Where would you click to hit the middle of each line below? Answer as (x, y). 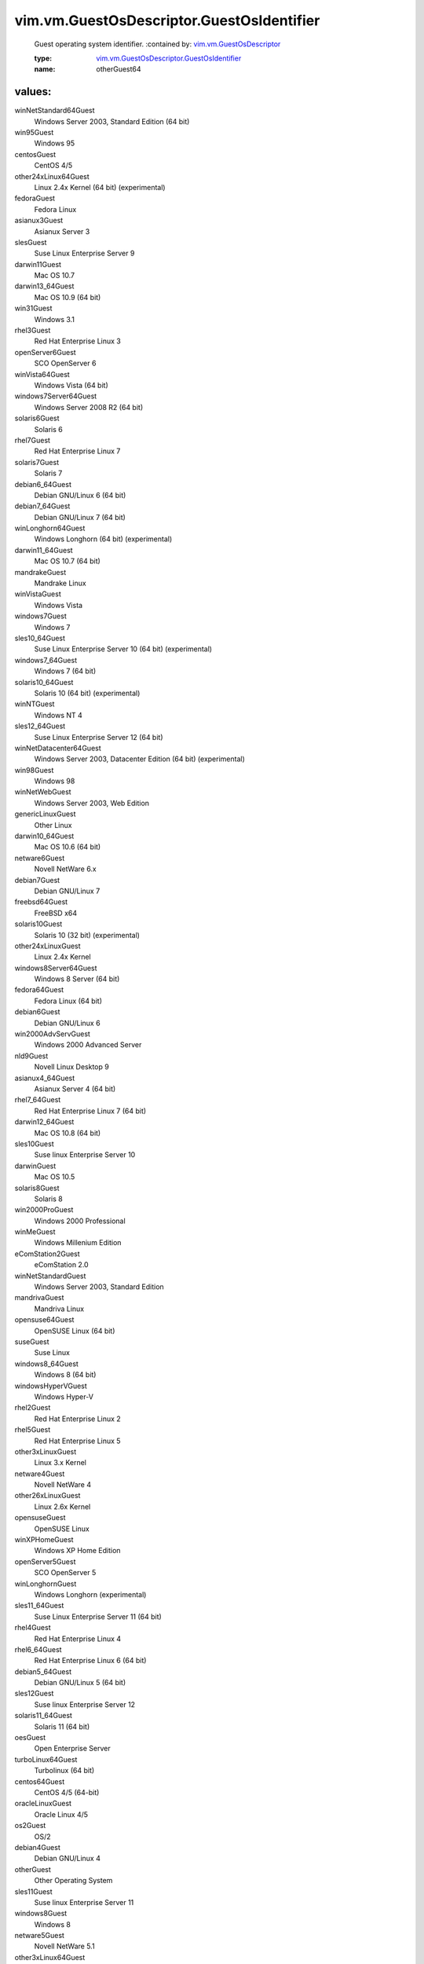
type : (43, 58)
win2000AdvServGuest (52, 1034)
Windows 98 (55, 781)
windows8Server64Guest (56, 968)
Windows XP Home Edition (77, 1551)
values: (33, 92)
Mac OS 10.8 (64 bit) (68, 1133)
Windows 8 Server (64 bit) (77, 979)
